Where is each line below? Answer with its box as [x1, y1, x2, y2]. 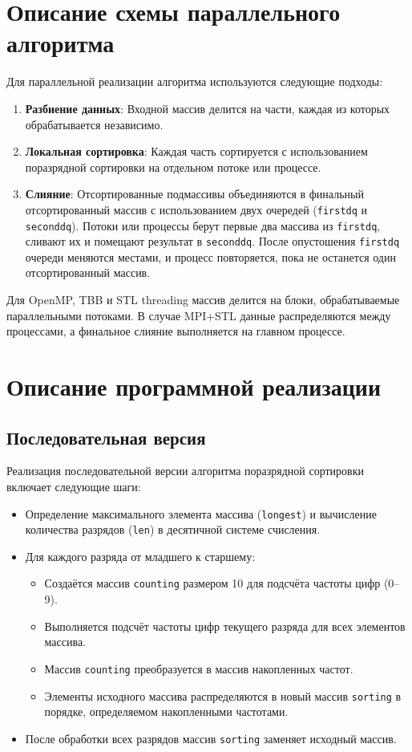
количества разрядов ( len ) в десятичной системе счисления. [25, 521, 321, 538]
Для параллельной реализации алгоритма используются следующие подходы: [6, 73, 383, 90]
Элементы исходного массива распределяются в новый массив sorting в [44, 687, 402, 704]
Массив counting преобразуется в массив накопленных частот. [44, 660, 353, 677]
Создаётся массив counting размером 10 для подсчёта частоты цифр [44, 575, 381, 591]
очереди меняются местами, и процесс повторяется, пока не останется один [25, 248, 396, 265]
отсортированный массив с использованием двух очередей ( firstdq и [25, 201, 368, 217]
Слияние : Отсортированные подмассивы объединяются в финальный [25, 185, 364, 202]
